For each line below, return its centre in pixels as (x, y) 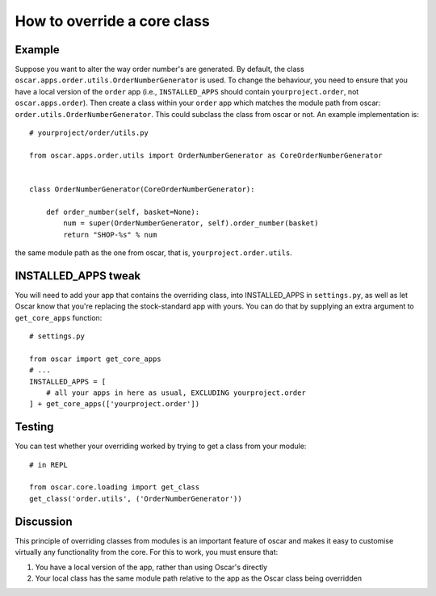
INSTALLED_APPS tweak (78, 276)
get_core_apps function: (59, 317)
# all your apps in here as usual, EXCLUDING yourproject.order (176, 392)
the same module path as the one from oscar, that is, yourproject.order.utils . (153, 252)
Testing (34, 427)
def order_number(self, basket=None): (123, 212)
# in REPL (48, 465)
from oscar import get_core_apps (95, 359)
